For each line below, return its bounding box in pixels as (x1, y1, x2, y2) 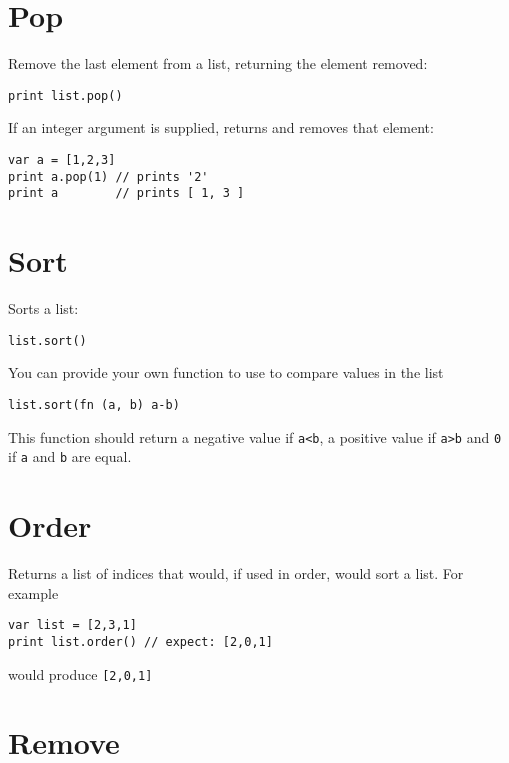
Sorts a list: (8, 298, 79, 319)
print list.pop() (8, 88, 123, 103)
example (8, 582, 59, 603)
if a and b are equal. (8, 446, 132, 467)
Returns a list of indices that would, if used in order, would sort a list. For (8, 563, 464, 583)
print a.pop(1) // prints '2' (8, 169, 209, 184)
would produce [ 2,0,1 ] (8, 663, 153, 684)
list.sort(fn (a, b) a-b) (8, 397, 180, 412)
